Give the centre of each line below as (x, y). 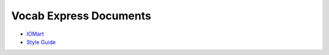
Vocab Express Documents (81, 16)
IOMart (35, 34)
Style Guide (41, 42)
